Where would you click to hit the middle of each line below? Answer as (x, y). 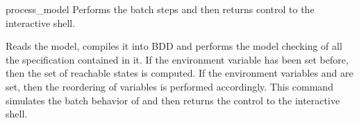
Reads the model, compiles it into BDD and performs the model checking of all (174, 46)
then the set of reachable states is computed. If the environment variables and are (179, 73)
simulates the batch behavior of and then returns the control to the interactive (173, 100)
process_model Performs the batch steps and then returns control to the (160, 9)
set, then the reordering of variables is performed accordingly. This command (169, 86)
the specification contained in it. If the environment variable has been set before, (177, 59)
